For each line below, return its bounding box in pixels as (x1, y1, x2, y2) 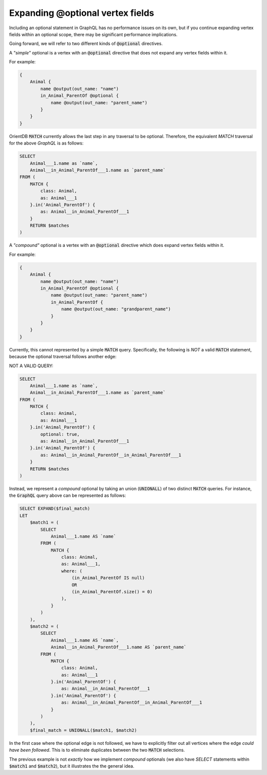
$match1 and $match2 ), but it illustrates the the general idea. (9, 763, 134, 769)
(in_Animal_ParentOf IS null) (72, 575, 145, 581)
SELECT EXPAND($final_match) (19, 506, 90, 512)
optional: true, (40, 431, 80, 437)
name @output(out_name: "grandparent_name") (61, 306, 171, 312)
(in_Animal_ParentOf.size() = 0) (72, 589, 153, 595)
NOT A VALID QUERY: (9, 363, 54, 369)
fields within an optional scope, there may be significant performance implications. (9, 31, 178, 37)
